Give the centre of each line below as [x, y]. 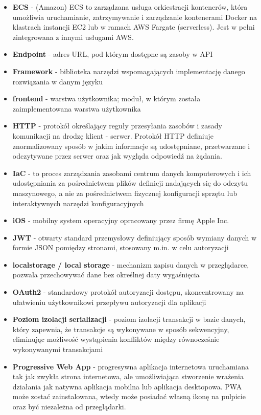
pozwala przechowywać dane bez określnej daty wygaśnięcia [106, 275]
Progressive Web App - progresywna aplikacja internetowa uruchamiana [130, 366]
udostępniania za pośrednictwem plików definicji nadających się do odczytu [130, 183]
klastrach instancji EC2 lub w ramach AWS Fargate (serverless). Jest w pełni [134, 27]
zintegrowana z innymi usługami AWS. [73, 37]
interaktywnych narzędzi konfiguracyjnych [78, 203]
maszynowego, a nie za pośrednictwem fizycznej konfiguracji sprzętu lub [125, 193]
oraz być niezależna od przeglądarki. [69, 406]
